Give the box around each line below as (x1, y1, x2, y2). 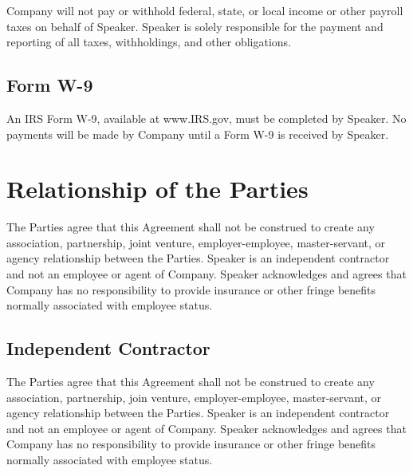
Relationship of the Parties (6, 172, 309, 205)
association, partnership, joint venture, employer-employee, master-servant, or (6, 234, 386, 250)
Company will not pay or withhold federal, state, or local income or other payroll (6, 2, 403, 18)
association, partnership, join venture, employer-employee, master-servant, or (6, 388, 382, 405)
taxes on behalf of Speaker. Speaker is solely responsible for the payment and (6, 18, 383, 34)
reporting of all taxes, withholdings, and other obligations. (6, 34, 292, 50)
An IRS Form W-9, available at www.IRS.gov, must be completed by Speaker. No (6, 109, 407, 126)
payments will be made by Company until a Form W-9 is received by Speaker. (6, 125, 389, 142)
